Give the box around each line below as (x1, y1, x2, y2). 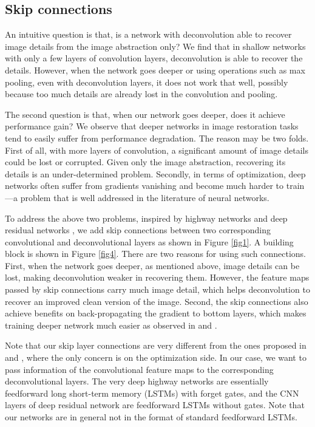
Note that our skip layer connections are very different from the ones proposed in (5, 339, 307, 352)
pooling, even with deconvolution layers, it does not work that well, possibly (5, 75, 288, 88)
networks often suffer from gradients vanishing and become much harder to (5, 179, 284, 192)
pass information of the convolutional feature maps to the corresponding (5, 363, 274, 375)
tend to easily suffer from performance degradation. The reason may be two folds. (5, 131, 309, 144)
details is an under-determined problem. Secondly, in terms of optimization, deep (5, 167, 306, 180)
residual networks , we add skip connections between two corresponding (5, 224, 271, 236)
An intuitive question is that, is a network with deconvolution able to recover (5, 28, 292, 41)
